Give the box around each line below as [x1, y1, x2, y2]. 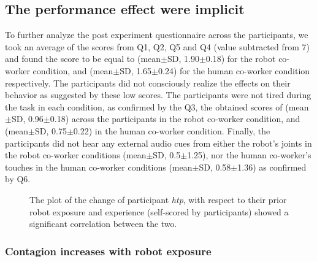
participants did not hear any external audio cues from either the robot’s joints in [5, 136, 312, 149]
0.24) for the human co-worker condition [158, 64, 310, 77]
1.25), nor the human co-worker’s [187, 148, 311, 161]
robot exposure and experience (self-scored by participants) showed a [29, 205, 289, 218]
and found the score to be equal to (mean [5, 52, 161, 65]
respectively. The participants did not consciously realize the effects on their [5, 76, 291, 89]
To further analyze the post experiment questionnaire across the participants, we [5, 28, 308, 41]
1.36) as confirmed [237, 160, 307, 173]
